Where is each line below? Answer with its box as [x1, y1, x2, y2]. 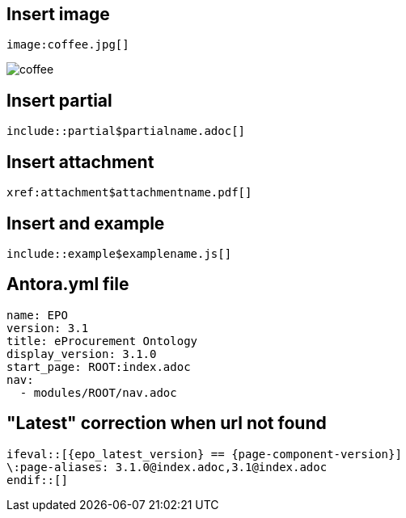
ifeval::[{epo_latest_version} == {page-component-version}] [6, 447, 402, 461]
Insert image [6, 4, 110, 24]
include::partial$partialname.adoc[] [6, 124, 246, 138]
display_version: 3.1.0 [6, 347, 157, 360]
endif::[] [6, 473, 68, 486]
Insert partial [6, 90, 112, 111]
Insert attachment [6, 151, 154, 172]
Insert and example [6, 213, 165, 234]
